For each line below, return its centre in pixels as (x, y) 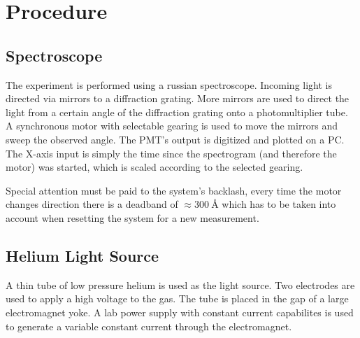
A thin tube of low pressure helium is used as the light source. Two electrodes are (180, 284)
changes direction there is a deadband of (92, 204)
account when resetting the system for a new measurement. (132, 217)
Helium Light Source (82, 255)
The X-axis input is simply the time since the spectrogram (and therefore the (171, 153)
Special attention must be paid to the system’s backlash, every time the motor (174, 190)
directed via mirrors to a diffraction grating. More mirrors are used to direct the (178, 98)
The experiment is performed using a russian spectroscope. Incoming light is (169, 84)
